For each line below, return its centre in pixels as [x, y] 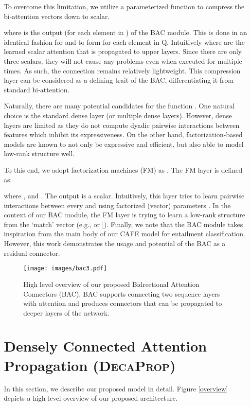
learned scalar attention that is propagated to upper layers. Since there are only [123, 51]
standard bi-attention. [37, 89]
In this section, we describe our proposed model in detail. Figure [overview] [116, 388]
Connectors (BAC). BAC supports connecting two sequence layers [122, 293]
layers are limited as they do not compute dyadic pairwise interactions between [122, 125]
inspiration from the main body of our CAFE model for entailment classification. [125, 234]
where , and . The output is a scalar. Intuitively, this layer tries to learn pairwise [124, 196]
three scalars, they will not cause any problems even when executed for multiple [123, 61]
